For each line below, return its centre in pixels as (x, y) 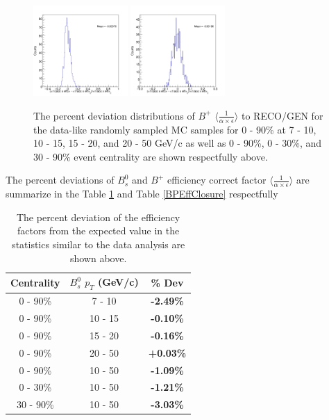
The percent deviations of (60, 180)
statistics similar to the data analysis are (99, 244)
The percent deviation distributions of (114, 115)
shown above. (98, 258)
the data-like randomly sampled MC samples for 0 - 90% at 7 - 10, (175, 129)
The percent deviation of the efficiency (98, 217)
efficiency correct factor (217, 180)
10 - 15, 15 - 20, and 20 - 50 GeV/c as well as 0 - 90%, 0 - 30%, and (178, 143)
